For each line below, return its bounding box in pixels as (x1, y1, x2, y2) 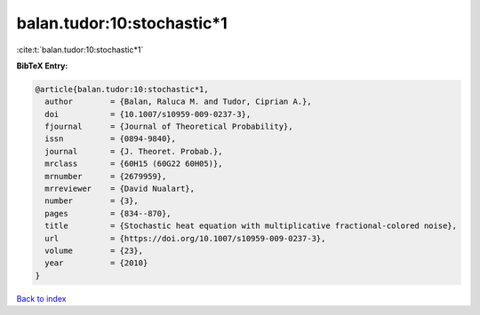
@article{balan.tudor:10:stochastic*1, (35, 84, 209, 94)
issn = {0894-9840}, (44, 134, 177, 144)
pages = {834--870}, (44, 209, 172, 218)
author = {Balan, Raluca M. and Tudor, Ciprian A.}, (44, 97, 312, 106)
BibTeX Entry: (16, 60, 68, 71)
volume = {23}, (44, 246, 144, 256)
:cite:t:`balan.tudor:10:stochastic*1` (16, 44, 144, 55)
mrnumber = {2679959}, (44, 171, 167, 181)
